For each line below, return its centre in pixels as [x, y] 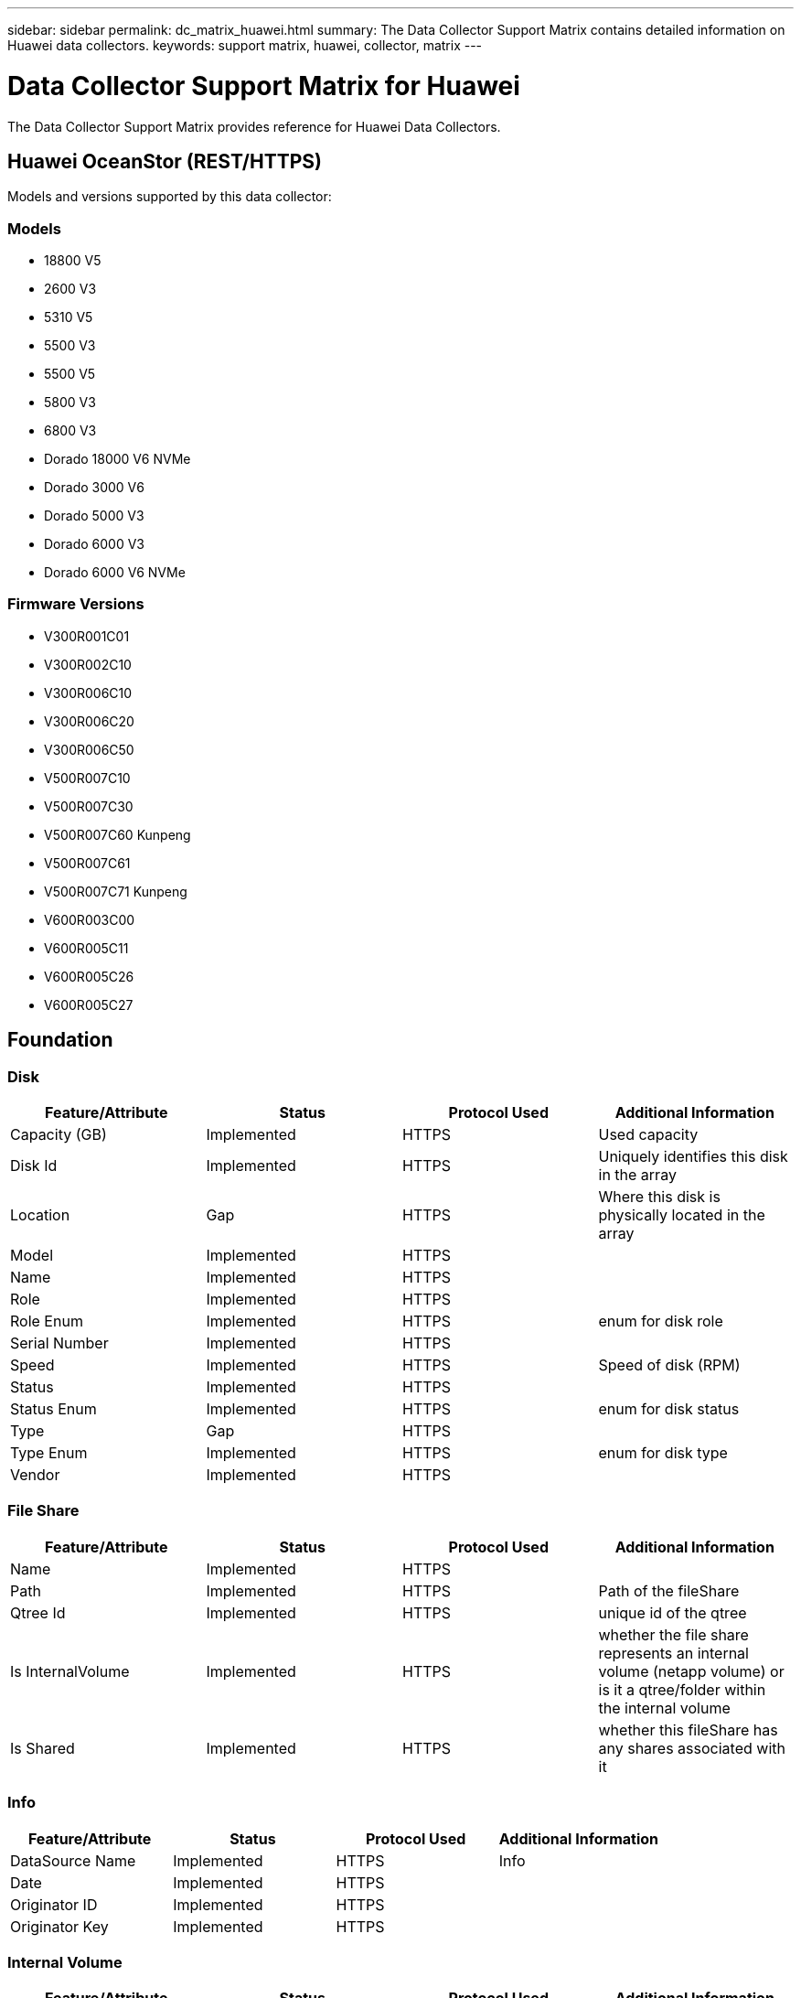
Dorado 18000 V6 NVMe [117, 459]
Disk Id [34, 1166]
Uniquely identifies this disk [693, 1157]
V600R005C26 [89, 976]
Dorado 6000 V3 [94, 544]
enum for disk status [669, 1409]
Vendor [35, 1475]
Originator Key [59, 1926]
